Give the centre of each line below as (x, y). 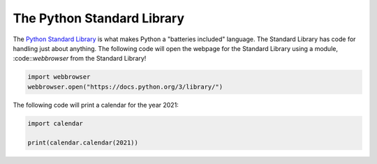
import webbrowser (59, 77)
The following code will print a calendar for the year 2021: (96, 105)
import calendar (56, 123)
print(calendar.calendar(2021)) (83, 143)
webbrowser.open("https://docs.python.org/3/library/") (125, 87)
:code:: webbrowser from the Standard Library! (80, 59)
